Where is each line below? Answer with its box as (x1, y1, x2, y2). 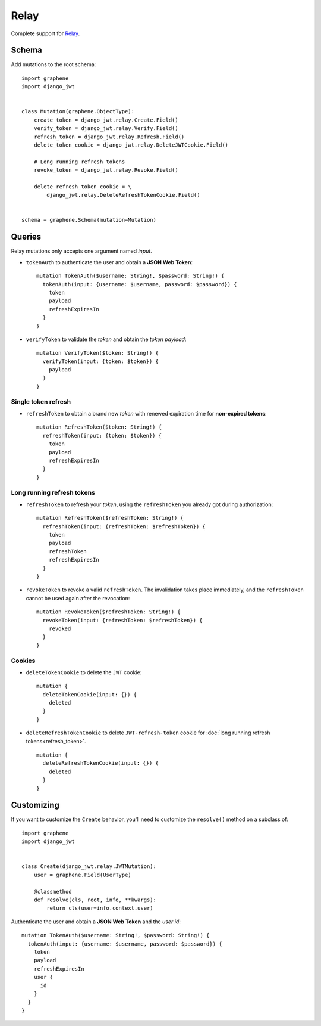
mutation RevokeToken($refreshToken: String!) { (36, 609, 181, 615)
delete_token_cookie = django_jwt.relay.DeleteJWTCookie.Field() (33, 141, 229, 148)
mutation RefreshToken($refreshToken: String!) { (36, 514, 184, 522)
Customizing (11, 800, 59, 810)
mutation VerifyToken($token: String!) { (36, 349, 159, 357)
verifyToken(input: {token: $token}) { (42, 358, 159, 365)
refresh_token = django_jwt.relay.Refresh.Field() (33, 133, 185, 140)
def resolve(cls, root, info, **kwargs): (33, 896, 157, 903)
